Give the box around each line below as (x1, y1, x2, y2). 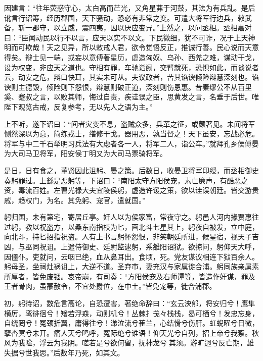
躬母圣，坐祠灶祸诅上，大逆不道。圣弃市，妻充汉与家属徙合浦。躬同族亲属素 (4, 261, 259, 272)
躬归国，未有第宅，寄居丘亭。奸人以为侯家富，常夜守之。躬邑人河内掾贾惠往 (4, 212, 259, 222)
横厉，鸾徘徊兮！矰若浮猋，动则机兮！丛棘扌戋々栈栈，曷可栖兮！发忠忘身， (4, 307, 259, 318)
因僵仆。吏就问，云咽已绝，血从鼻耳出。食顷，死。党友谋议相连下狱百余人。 (4, 251, 259, 262)
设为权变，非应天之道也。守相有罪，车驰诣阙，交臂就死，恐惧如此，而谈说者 (4, 62, 259, 72)
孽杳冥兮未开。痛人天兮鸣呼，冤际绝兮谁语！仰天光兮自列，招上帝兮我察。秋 (4, 327, 259, 338)
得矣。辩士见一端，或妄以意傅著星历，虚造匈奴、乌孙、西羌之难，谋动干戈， (4, 51, 259, 62)
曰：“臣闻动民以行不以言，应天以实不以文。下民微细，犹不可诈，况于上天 (4, 32, 248, 42)
